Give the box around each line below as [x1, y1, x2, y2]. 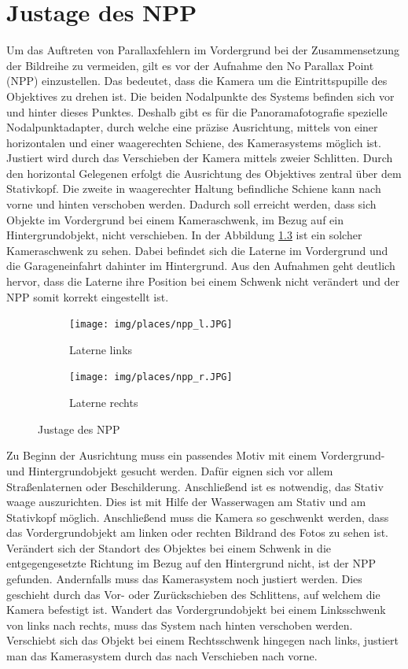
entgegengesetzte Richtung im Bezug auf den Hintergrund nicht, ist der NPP [6, 555, 377, 571]
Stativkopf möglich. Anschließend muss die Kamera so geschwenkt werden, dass [6, 508, 389, 525]
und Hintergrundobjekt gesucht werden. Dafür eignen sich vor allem [6, 462, 333, 479]
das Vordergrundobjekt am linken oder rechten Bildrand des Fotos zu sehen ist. [6, 524, 388, 541]
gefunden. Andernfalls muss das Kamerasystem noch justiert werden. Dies [6, 571, 362, 587]
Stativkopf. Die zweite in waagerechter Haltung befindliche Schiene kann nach [6, 180, 381, 197]
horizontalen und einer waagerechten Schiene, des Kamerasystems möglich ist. [6, 134, 381, 150]
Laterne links [69, 341, 133, 357]
